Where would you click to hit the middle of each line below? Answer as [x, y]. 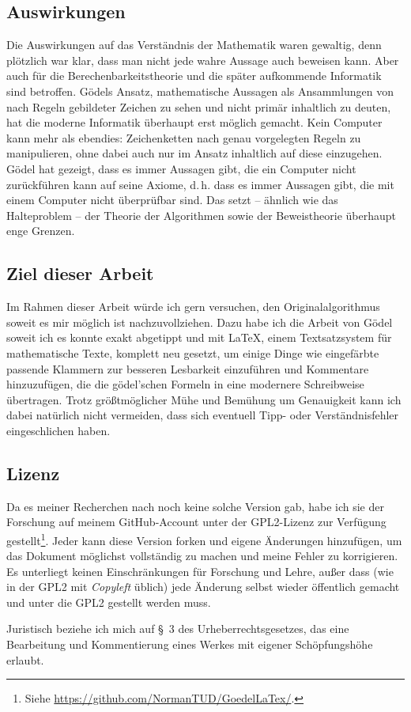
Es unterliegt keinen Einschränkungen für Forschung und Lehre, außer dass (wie [200, 571]
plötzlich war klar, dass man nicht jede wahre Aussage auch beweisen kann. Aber [203, 60]
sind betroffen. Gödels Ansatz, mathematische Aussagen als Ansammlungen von [200, 91]
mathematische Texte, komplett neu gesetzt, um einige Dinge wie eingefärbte [193, 352]
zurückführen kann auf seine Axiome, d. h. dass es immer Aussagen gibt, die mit [200, 184]
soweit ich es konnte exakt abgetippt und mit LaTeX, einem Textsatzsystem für [199, 337]
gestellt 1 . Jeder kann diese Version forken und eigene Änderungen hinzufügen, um [204, 539]
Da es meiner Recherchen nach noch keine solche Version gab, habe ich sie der [195, 506]
